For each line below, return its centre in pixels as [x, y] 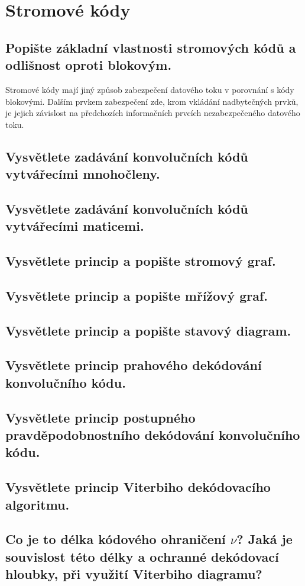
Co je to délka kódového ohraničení [116, 539]
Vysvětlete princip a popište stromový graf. [141, 261]
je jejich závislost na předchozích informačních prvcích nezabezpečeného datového [153, 113]
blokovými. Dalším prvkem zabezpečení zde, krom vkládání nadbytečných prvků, [152, 101]
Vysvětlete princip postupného [100, 417]
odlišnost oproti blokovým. [89, 65]
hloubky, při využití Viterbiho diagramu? [134, 574]
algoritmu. [38, 504]
